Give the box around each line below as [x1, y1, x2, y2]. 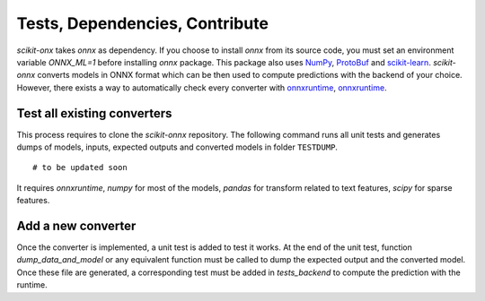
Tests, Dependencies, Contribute [16, 13, 269, 33]
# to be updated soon [32, 162, 128, 173]
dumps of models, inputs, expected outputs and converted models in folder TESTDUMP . [16, 142, 339, 152]
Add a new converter [16, 219, 137, 233]
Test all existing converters [16, 106, 172, 121]
